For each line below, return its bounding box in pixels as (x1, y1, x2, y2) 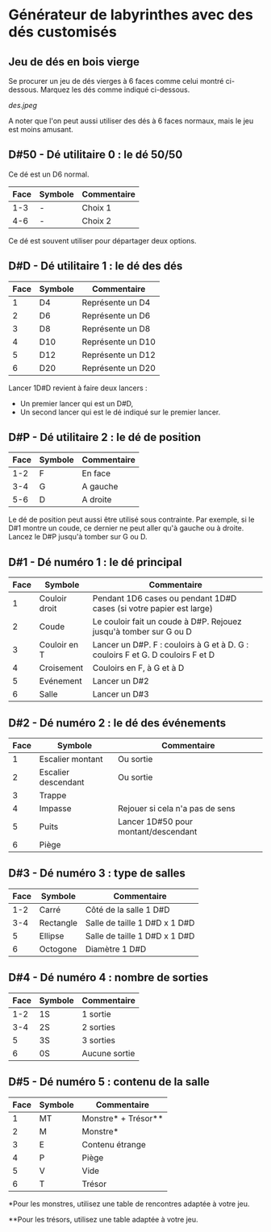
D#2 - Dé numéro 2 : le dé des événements (8, 716, 227, 730)
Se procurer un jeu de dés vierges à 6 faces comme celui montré (8, 77, 224, 85)
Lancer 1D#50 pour (118, 816, 194, 827)
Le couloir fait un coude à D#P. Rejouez (92, 616, 242, 627)
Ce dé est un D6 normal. (8, 169, 90, 179)
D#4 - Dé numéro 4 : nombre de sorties (8, 971, 209, 984)
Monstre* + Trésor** (81, 1113, 164, 1124)
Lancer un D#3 (92, 689, 149, 700)
